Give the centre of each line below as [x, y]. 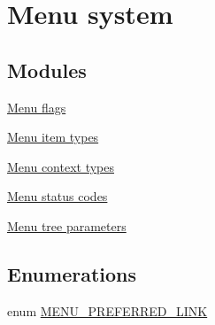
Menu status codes [58, 196]
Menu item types [53, 137]
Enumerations [72, 273]
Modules [47, 70]
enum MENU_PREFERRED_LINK [107, 310]
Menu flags [37, 107]
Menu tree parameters [67, 225]
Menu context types [61, 166]
